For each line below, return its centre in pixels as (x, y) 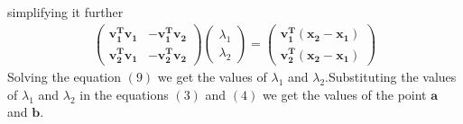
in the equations (124, 94)
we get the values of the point (344, 94)
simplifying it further (65, 12)
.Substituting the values (391, 77)
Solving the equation (65, 77)
